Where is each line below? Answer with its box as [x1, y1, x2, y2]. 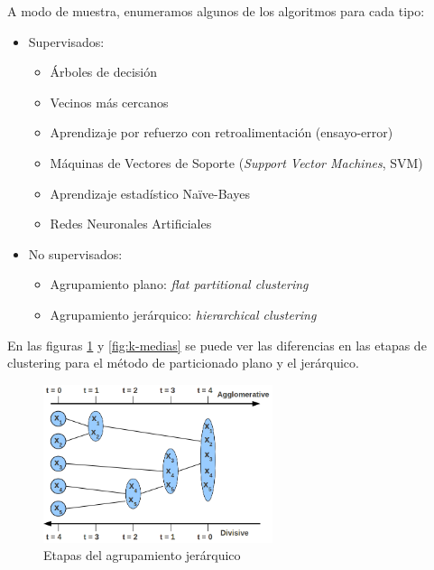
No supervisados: [28, 244, 123, 263]
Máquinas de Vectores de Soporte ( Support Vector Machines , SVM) [50, 153, 423, 172]
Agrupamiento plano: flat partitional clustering [50, 275, 309, 294]
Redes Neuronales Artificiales [50, 214, 212, 233]
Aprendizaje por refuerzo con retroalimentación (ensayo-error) [50, 123, 393, 142]
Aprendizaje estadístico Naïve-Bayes [50, 183, 250, 202]
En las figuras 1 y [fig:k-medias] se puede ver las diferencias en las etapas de [7, 335, 427, 354]
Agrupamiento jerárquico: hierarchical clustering [50, 304, 317, 323]
